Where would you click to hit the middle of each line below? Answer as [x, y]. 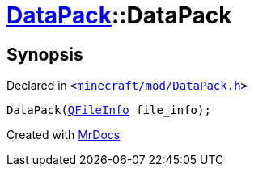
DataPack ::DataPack [119, 15]
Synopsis [45, 54]
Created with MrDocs [63, 135]
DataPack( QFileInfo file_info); [109, 110]
